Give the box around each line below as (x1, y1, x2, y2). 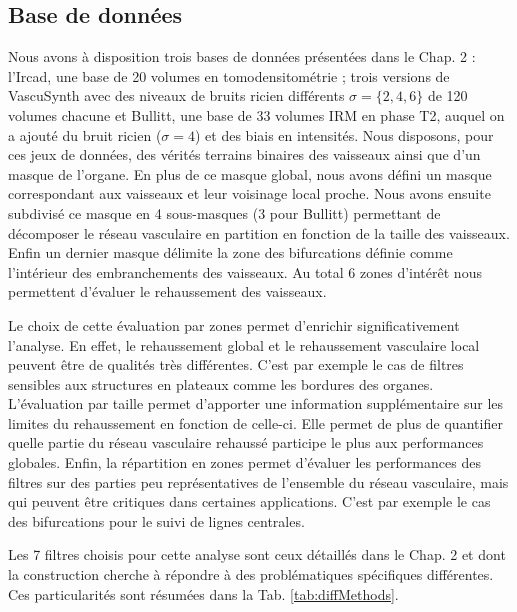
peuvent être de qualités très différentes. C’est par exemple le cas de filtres (8, 354, 464, 375)
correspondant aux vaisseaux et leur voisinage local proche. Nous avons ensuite (8, 183, 491, 204)
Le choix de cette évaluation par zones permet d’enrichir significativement (8, 314, 460, 335)
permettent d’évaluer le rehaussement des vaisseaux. (8, 281, 327, 302)
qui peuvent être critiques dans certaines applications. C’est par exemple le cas (8, 491, 491, 512)
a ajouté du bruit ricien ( (8, 124, 162, 145)
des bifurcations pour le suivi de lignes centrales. (8, 510, 305, 531)
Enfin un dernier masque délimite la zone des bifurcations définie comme (8, 242, 453, 263)
